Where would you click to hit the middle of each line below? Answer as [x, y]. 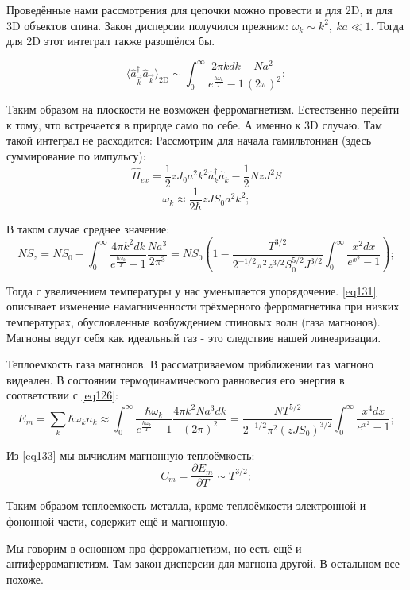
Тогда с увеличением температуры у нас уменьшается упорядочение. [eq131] [191, 290]
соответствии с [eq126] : [62, 395]
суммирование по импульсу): [76, 156]
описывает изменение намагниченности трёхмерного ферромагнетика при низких [203, 306]
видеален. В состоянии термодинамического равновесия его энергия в [176, 379]
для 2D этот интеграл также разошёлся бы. [111, 41]
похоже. [25, 578]
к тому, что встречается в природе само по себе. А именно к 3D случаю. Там [195, 124]
